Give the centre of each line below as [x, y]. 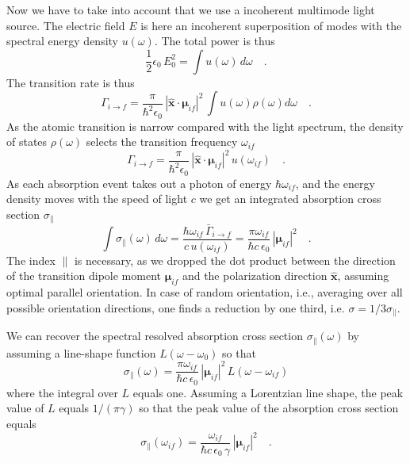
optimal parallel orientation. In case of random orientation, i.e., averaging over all [205, 292]
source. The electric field [66, 25]
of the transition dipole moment [84, 276]
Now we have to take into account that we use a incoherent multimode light [191, 10]
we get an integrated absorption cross [290, 199]
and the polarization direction [255, 276]
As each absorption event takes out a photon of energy [139, 183]
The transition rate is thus [71, 82]
